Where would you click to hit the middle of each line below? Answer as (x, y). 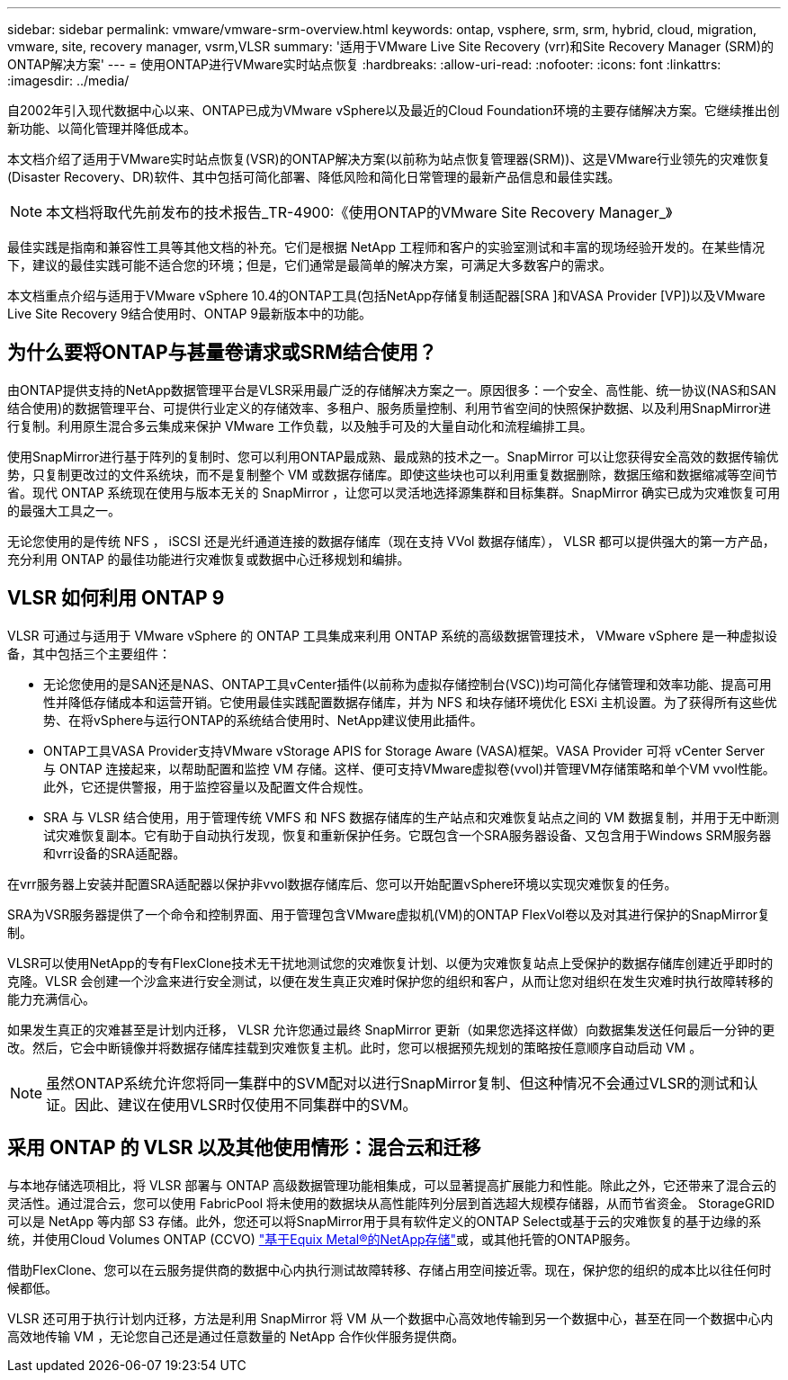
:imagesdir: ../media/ (68, 81)
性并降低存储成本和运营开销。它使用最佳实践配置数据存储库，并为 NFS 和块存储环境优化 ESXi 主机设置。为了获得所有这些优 (410, 702)
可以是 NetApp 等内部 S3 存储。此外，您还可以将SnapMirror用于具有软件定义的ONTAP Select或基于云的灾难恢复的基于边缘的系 (385, 1221)
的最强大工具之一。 (64, 510)
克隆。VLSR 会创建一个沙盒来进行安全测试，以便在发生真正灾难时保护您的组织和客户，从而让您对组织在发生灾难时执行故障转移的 (390, 981)
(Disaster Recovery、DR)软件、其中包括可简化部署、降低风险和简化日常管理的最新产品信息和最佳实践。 (314, 177)
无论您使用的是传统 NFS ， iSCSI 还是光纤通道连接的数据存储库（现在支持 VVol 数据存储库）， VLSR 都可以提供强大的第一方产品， (391, 541)
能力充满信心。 (51, 999)
